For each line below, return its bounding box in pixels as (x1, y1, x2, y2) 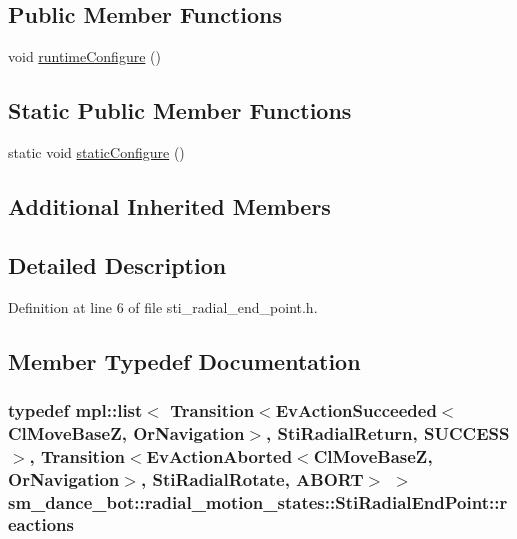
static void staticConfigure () (8, 142, 185, 162)
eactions (8, 512, 74, 537)
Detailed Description (8, 249, 227, 280)
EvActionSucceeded (275, 397, 437, 422)
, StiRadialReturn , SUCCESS (266, 420, 510, 445)
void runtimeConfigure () (8, 46, 161, 67)
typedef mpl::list (8, 397, 143, 422)
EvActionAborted (146, 443, 293, 468)
